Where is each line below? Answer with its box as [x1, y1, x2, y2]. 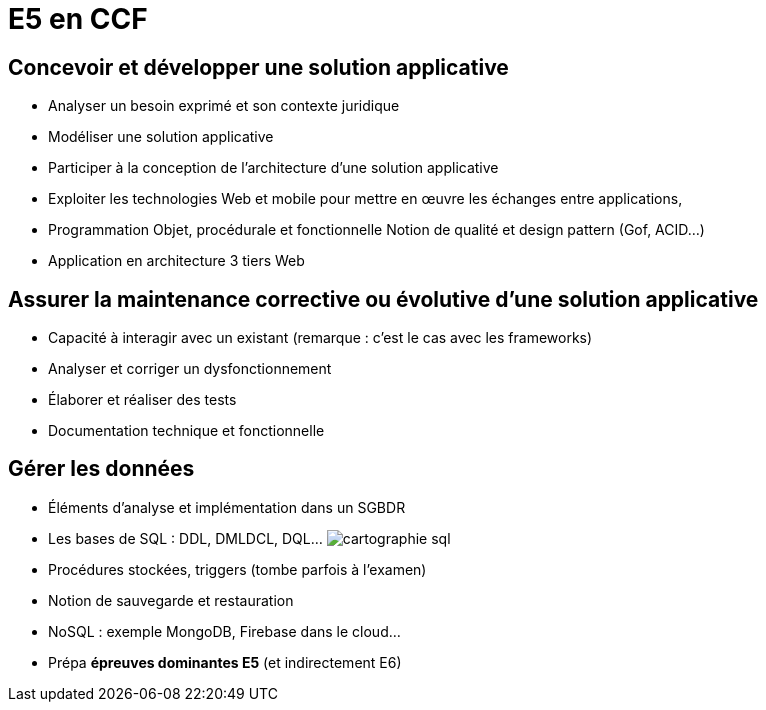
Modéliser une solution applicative [48, 128, 274, 146]
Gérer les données [8, 456, 195, 482]
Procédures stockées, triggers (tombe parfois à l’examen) [48, 560, 427, 578]
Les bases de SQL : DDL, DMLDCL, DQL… [48, 529, 323, 547]
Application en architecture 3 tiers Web [48, 252, 305, 270]
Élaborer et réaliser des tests [48, 391, 237, 409]
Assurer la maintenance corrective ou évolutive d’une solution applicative [8, 286, 759, 312]
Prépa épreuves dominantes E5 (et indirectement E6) [48, 653, 402, 671]
